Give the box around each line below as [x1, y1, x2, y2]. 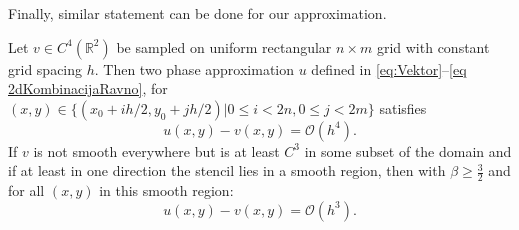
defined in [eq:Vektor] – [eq [311, 58, 467, 79]
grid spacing [8, 58, 83, 79]
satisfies [379, 97, 427, 118]
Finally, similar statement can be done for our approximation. [8, 3, 387, 23]
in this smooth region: [99, 180, 234, 201]
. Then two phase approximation [94, 58, 294, 79]
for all [8, 180, 45, 201]
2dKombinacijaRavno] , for [8, 78, 168, 99]
